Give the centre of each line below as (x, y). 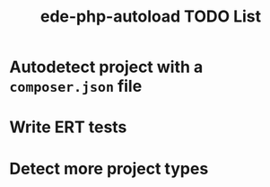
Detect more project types (109, 169)
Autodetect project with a (106, 67)
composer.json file (76, 86)
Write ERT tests (68, 127)
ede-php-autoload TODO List (151, 17)
